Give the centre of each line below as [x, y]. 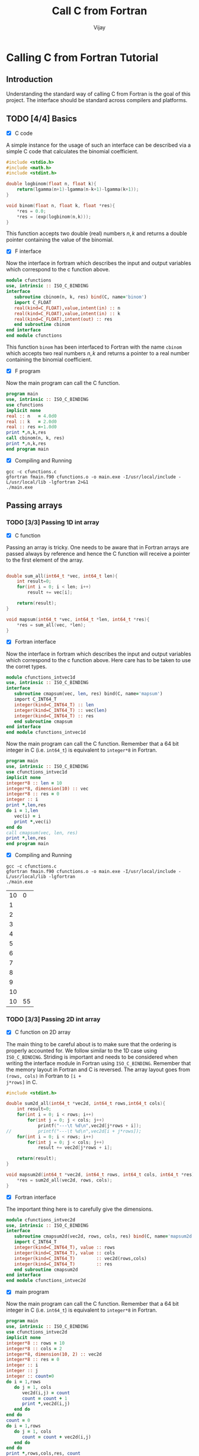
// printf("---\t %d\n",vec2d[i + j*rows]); [74, 1131]
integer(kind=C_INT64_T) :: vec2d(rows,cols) [80, 1258]
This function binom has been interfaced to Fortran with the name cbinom [94, 347]
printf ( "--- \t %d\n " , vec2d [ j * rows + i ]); [90, 1126]
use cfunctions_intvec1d [37, 772]
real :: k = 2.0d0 [32, 422]
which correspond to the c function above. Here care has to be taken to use [99, 660]
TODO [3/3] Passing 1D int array [53, 523]
